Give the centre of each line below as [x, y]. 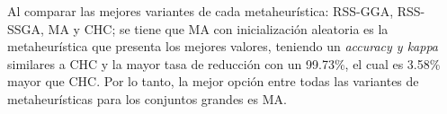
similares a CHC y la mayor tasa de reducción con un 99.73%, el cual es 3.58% [224, 63]
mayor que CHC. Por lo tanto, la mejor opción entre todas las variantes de [213, 81]
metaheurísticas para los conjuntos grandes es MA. [147, 98]
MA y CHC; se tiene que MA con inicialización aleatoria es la [218, 28]
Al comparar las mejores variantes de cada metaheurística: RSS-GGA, [201, 11]
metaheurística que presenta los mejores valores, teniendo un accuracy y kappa [223, 46]
